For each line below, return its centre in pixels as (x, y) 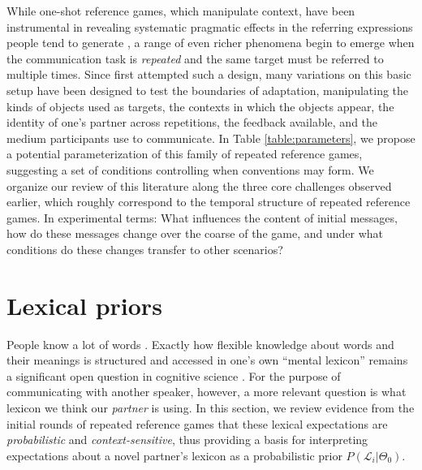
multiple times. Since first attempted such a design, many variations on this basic (209, 74)
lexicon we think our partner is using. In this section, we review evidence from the (211, 407)
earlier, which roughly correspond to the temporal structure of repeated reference (209, 202)
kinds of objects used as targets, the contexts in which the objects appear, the (200, 106)
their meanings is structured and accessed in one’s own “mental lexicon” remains (207, 360)
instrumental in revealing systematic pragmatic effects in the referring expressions (210, 26)
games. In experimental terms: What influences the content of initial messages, (202, 217)
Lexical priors (84, 305)
